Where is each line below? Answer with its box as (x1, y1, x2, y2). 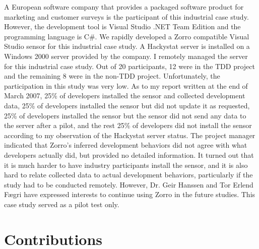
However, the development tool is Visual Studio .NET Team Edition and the (4, 21, 241, 32)
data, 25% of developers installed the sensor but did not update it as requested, (4, 100, 250, 110)
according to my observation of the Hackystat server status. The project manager (4, 130, 255, 140)
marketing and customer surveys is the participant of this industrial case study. (4, 11, 249, 22)
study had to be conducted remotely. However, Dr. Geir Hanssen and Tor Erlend (4, 179, 253, 190)
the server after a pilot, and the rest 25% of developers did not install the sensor (4, 120, 252, 131)
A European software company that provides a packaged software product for (4, 2, 244, 12)
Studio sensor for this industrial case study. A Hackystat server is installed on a (4, 41, 250, 51)
